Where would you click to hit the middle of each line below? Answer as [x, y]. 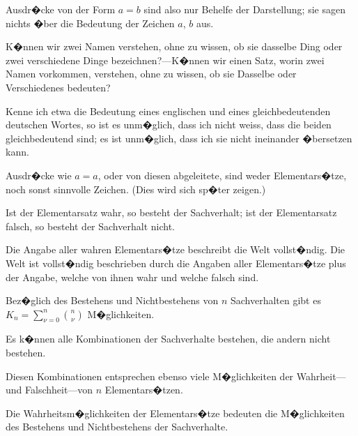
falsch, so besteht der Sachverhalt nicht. [90, 226]
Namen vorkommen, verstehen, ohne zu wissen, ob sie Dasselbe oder [151, 74]
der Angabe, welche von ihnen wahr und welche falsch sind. [132, 277]
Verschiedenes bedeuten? [58, 87]
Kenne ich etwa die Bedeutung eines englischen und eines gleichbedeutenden [168, 111]
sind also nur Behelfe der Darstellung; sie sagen [244, 9]
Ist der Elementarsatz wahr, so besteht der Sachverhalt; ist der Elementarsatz [171, 212]
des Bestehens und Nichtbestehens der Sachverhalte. [117, 427]
